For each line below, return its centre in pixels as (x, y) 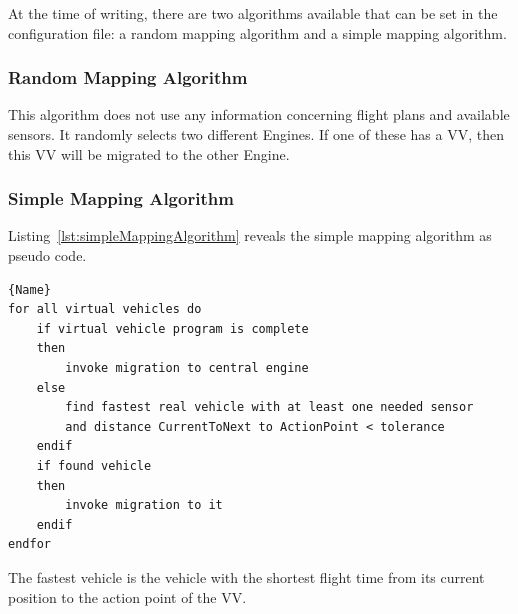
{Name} (29, 289)
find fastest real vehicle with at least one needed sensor (269, 407)
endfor (29, 544)
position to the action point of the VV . (127, 596)
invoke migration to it (144, 505)
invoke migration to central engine (187, 367)
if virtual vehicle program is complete (172, 328)
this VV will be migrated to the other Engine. (149, 153)
